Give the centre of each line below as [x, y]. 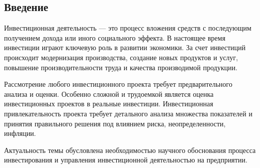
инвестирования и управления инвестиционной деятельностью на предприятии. [126, 160]
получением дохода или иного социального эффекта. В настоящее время [115, 37]
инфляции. [20, 133]
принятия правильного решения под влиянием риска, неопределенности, [115, 123]
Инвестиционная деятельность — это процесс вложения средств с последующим [128, 28]
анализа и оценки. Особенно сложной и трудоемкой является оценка [109, 94]
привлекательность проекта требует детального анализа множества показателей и [128, 113]
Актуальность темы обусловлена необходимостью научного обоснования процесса [130, 150]
